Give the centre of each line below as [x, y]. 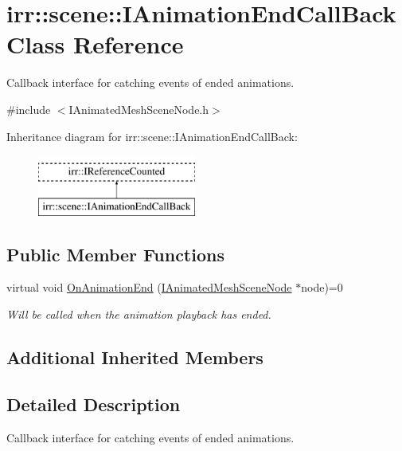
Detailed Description [94, 404]
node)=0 [322, 287]
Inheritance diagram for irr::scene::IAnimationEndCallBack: [152, 136]
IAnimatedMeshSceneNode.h [139, 109]
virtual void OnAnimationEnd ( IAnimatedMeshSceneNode [149, 287]
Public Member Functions [115, 254]
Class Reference [95, 44]
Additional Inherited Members [135, 357]
